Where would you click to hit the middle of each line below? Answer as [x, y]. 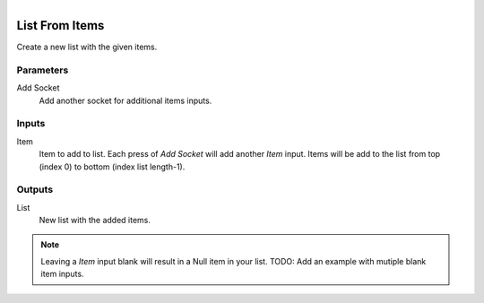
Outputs [35, 190]
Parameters [43, 70]
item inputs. [62, 274]
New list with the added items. [95, 221]
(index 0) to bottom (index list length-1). [112, 167]
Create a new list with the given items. [87, 47]
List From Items [60, 26]
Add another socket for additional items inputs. [125, 100]
